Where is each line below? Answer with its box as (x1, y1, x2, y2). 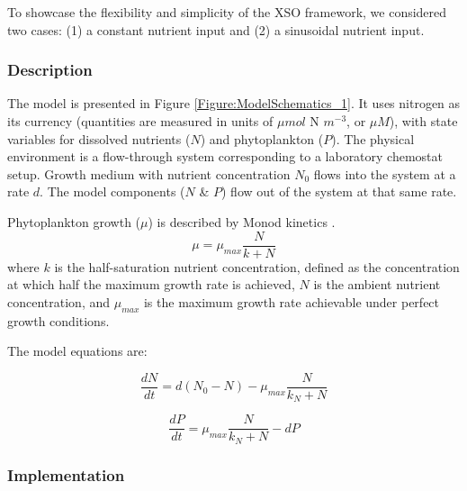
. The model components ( (40, 182, 185, 201)
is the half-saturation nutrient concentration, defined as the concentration (54, 257, 460, 276)
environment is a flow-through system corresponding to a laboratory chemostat (7, 147, 444, 166)
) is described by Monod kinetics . (148, 212, 336, 231)
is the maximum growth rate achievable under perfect (143, 292, 440, 311)
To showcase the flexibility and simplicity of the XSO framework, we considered (7, 3, 447, 21)
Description (7, 59, 93, 81)
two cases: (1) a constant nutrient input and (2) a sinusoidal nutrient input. (7, 20, 425, 39)
